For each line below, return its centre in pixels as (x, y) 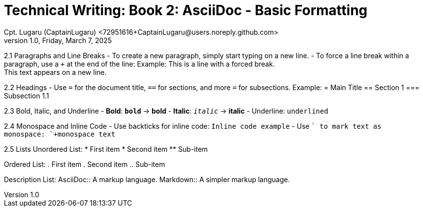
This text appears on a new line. (55, 72)
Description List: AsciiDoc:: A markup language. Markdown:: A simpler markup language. (147, 179)
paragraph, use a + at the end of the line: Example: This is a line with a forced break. (139, 64)
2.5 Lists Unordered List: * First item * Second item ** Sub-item (106, 149)
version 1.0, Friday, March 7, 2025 (58, 40)
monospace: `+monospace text (60, 134)
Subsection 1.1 (27, 95)
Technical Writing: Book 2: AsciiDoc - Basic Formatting (186, 10)
